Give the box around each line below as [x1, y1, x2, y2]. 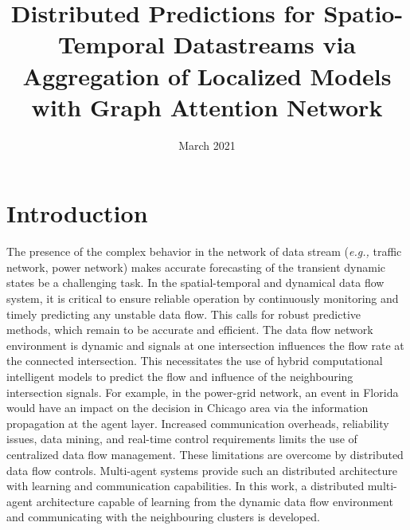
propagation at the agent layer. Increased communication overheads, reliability [6, 414, 389, 431]
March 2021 [178, 136, 236, 153]
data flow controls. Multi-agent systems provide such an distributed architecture [6, 461, 398, 478]
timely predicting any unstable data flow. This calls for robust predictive [6, 305, 361, 322]
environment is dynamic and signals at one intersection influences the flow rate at [6, 336, 404, 353]
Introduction [6, 197, 148, 230]
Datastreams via [173, 28, 357, 61]
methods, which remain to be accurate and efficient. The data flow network [6, 321, 373, 338]
